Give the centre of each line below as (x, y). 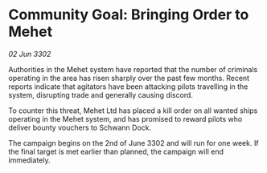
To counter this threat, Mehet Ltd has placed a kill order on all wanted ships (133, 111)
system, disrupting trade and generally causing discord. (101, 95)
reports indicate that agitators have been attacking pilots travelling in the (128, 86)
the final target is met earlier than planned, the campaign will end (116, 151)
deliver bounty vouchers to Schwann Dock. (80, 127)
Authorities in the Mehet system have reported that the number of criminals (133, 69)
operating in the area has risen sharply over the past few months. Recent (129, 78)
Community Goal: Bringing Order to (129, 15)
